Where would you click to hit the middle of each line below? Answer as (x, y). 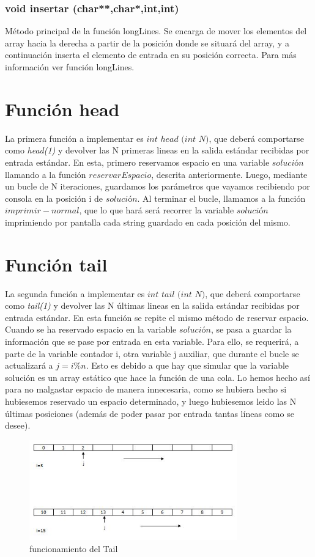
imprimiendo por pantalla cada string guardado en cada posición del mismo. (148, 222)
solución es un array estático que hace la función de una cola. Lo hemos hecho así (157, 377)
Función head (62, 109)
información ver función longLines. (70, 67)
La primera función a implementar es (74, 138)
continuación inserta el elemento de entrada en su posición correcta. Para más (151, 55)
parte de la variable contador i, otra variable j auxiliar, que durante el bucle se (152, 353)
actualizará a (29, 365)
